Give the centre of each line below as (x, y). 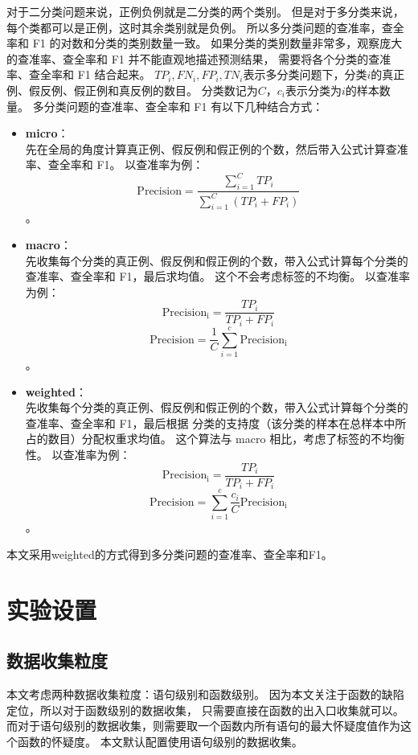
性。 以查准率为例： (78, 454)
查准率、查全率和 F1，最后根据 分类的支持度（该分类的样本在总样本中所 (216, 423)
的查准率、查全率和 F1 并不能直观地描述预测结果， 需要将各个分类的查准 (199, 58)
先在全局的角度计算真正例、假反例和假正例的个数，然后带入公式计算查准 (217, 148)
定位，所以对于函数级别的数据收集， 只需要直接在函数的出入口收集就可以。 (205, 710)
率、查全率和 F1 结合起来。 (79, 74)
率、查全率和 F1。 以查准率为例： (115, 164)
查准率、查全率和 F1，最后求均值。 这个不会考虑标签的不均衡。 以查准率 (217, 276)
